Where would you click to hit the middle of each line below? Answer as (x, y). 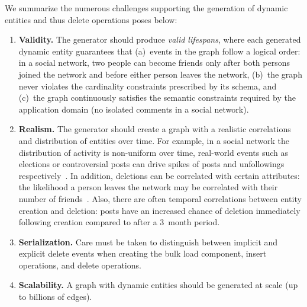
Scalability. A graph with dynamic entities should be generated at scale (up (158, 285)
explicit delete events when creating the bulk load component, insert (143, 253)
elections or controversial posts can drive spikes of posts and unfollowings (151, 164)
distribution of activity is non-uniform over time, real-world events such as (153, 152)
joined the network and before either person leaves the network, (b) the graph (160, 74)
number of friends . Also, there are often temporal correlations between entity (160, 198)
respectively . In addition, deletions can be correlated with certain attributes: (159, 175)
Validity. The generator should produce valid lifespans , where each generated (160, 39)
